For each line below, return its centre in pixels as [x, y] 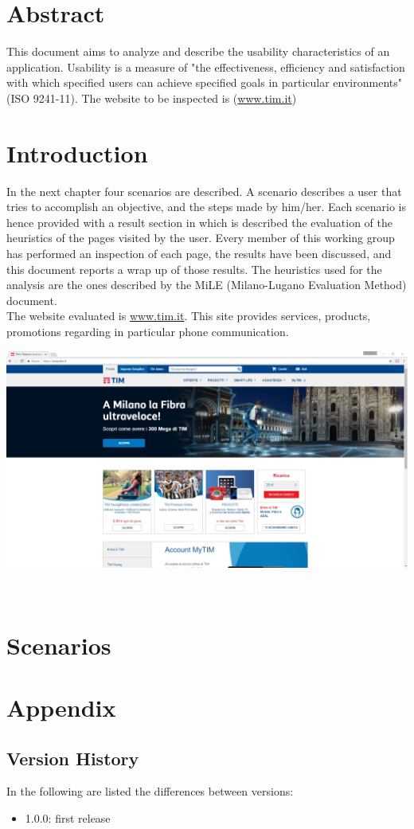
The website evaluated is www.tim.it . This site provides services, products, [189, 316]
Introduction [77, 153]
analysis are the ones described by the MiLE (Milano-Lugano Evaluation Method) [207, 285]
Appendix [61, 707]
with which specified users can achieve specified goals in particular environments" [204, 82]
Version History [73, 758]
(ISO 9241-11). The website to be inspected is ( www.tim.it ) [152, 98]
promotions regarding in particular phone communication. [148, 331]
